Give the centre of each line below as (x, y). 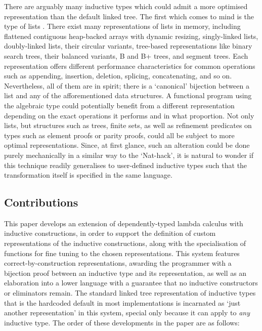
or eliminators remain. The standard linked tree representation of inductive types (130, 293)
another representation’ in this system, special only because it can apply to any (127, 313)
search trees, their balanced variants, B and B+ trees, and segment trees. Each (126, 55)
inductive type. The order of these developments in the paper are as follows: (122, 322)
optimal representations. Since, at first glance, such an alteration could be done (127, 145)
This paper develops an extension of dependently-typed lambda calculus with (124, 223)
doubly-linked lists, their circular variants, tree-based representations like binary (128, 46)
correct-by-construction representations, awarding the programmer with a (118, 263)
